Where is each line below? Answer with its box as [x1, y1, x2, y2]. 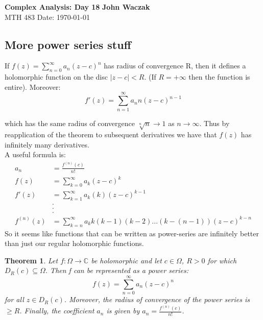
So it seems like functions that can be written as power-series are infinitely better [5, 228, 259, 238]
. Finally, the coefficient [19, 305, 94, 316]
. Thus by [199, 117, 230, 128]
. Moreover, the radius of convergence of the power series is [64, 294, 250, 305]
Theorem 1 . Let [5, 255, 58, 265]
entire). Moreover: [5, 81, 61, 92]
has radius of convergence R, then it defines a [104, 60, 246, 71]
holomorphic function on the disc [5, 71, 108, 82]
